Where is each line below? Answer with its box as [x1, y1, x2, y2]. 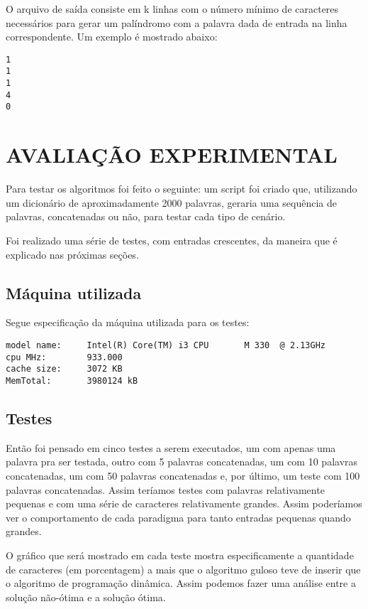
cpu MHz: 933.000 [6, 352, 123, 362]
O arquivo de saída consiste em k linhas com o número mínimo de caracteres [6, 1, 339, 16]
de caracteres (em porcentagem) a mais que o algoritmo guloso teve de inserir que [6, 561, 361, 576]
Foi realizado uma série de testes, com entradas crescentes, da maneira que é [6, 232, 338, 247]
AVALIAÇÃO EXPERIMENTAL [6, 140, 338, 169]
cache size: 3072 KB [6, 364, 123, 374]
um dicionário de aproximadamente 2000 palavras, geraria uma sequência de [6, 195, 338, 210]
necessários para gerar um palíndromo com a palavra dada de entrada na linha [6, 15, 347, 30]
